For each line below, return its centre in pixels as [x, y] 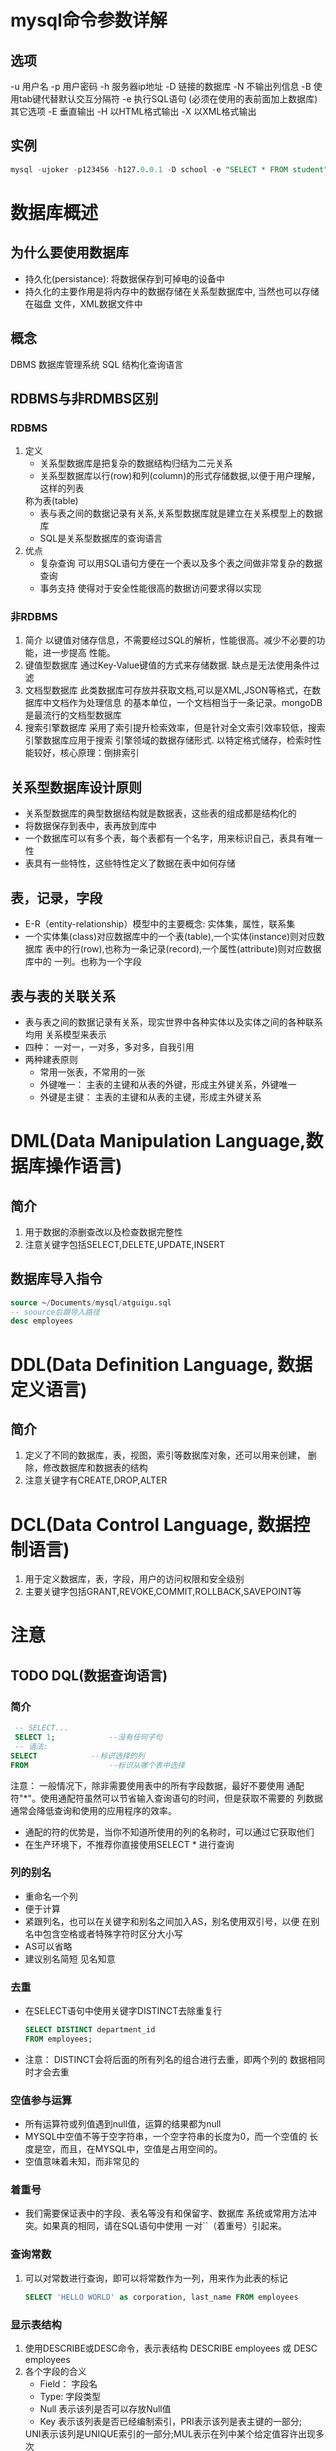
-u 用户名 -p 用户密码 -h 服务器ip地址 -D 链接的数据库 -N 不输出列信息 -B [161, 86]
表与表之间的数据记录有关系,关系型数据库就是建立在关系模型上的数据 [181, 513]
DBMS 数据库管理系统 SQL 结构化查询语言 [97, 364]
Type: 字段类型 [70, 2396]
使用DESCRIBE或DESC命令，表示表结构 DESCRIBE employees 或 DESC [171, 2348]
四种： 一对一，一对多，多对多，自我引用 [109, 1047]
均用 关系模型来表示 [65, 1034]
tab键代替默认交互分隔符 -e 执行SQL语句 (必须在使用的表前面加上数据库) [168, 99]
